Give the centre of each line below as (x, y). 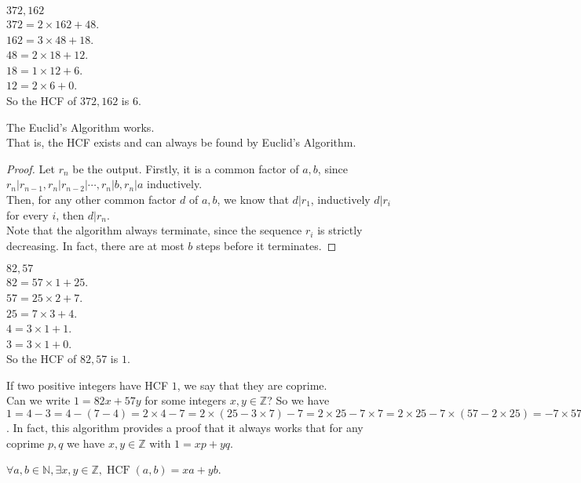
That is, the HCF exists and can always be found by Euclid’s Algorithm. (181, 142)
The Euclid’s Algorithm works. (80, 127)
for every (27, 214)
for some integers (185, 400)
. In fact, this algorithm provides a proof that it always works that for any (185, 428)
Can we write (38, 400)
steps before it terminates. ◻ (266, 245)
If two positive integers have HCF (88, 385)
